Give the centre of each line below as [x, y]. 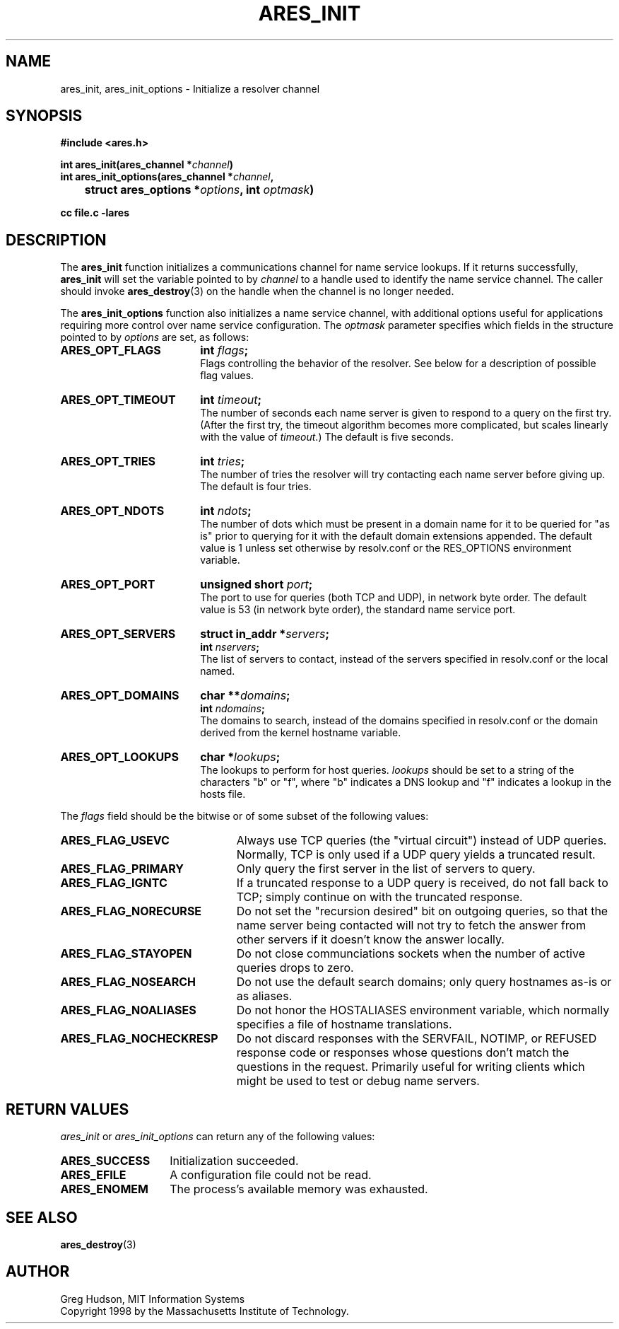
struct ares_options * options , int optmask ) [199, 190]
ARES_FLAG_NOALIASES [128, 1010]
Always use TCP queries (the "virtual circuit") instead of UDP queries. [421, 841]
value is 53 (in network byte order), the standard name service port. [358, 610]
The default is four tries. [256, 487]
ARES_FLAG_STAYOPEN [126, 954]
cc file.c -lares [95, 213]
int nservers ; [230, 647]
